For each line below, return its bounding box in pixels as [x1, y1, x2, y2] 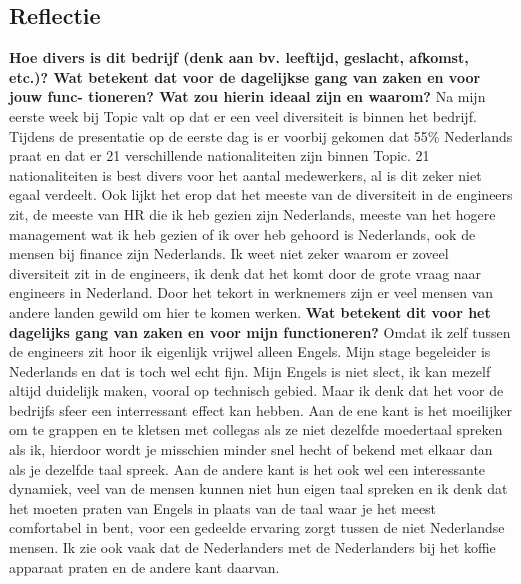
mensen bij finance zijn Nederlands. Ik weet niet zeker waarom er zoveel [9, 243, 449, 264]
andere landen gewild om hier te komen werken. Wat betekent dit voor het [9, 301, 491, 322]
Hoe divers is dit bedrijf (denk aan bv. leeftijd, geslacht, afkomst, [9, 47, 469, 68]
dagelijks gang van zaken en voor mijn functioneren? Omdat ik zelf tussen [9, 321, 511, 342]
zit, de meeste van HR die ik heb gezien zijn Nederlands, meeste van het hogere [9, 203, 496, 224]
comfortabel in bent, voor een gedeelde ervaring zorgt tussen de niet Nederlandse [9, 517, 505, 538]
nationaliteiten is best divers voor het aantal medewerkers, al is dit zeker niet [9, 164, 482, 185]
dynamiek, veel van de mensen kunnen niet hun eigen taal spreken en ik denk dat [9, 478, 508, 499]
